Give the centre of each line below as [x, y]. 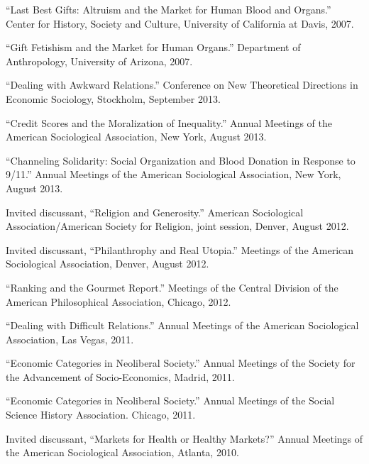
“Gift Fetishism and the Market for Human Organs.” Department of [153, 47]
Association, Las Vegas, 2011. [70, 339]
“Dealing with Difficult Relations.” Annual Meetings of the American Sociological [182, 325]
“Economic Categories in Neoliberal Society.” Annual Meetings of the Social [170, 401]
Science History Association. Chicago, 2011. [101, 415]
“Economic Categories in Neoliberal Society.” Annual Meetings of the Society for [181, 363]
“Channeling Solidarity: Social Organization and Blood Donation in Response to [181, 160]
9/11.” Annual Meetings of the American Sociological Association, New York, [174, 174]
